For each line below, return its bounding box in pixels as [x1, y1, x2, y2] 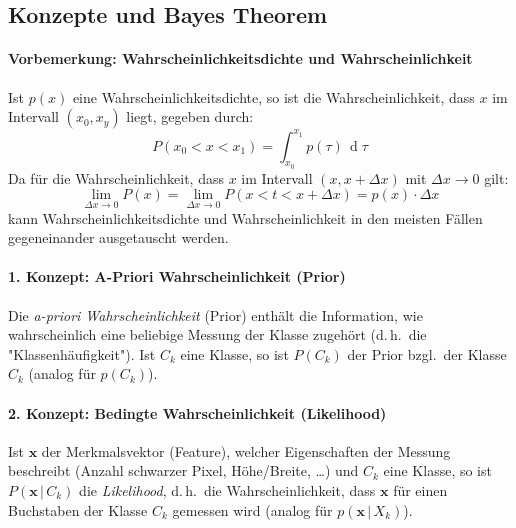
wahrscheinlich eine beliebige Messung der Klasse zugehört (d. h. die [8, 324, 427, 345]
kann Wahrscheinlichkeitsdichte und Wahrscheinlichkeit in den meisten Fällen [8, 207, 483, 228]
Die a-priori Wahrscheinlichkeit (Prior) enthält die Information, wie [8, 304, 423, 325]
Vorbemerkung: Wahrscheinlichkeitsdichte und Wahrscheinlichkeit [8, 48, 473, 69]
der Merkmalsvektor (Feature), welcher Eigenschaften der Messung [41, 440, 451, 461]
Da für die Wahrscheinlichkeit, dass [8, 167, 224, 188]
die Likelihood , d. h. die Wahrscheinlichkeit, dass [79, 480, 376, 501]
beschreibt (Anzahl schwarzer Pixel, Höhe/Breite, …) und [8, 460, 359, 481]
